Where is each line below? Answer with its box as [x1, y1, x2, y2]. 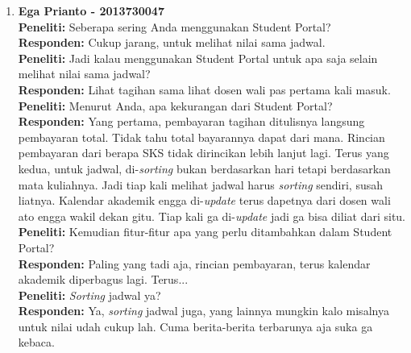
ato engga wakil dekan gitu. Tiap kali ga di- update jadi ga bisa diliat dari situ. [18, 207, 406, 224]
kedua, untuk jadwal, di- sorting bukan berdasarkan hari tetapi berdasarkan [18, 160, 391, 176]
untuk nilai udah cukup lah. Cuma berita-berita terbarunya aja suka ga [18, 318, 373, 334]
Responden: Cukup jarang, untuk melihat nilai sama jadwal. [18, 34, 326, 51]
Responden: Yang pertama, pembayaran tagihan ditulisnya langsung [18, 113, 365, 130]
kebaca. [18, 334, 55, 351]
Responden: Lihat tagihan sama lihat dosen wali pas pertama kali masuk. [18, 81, 391, 98]
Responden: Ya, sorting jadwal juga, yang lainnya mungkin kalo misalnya [18, 302, 389, 319]
